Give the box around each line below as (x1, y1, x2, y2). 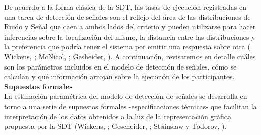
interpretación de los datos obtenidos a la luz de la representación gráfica (4, 111, 231, 121)
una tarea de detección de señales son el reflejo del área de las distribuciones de (4, 11, 251, 22)
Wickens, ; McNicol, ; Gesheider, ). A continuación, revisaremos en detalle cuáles (4, 51, 256, 61)
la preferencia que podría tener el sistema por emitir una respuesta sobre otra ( (4, 41, 250, 52)
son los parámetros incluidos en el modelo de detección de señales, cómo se (4, 61, 237, 72)
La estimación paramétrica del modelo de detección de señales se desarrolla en (4, 91, 247, 102)
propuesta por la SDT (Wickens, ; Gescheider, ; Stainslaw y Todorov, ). (4, 121, 227, 131)
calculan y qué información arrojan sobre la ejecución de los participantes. (4, 71, 235, 82)
